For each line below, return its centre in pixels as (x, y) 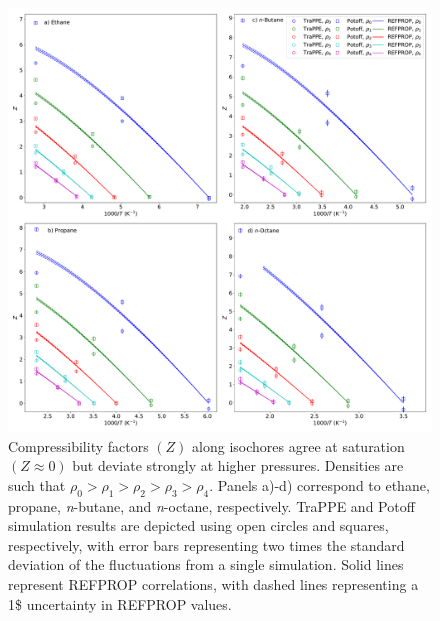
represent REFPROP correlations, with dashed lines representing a (213, 583)
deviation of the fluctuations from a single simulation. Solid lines (206, 564)
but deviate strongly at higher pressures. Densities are (238, 465)
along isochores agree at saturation (298, 445)
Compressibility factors (78, 445)
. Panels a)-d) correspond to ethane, (319, 484)
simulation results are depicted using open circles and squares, (198, 525)
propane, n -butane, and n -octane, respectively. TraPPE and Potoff (211, 505)
